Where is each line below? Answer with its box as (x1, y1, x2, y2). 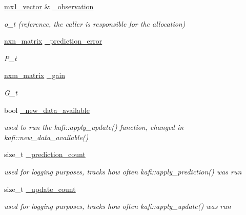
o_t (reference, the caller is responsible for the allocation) (4, 18, 186, 29)
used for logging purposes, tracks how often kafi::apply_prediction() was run (4, 166, 242, 177)
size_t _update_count (4, 183, 76, 194)
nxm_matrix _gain (4, 70, 66, 81)
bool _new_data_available (4, 104, 90, 115)
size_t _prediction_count (4, 149, 86, 160)
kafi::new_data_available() (4, 131, 89, 142)
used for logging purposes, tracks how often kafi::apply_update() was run (4, 201, 231, 211)
